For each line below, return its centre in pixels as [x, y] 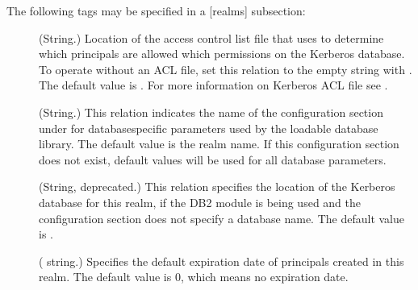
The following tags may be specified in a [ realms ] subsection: [156, 10]
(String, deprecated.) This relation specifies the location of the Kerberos [217, 186]
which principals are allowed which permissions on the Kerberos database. [222, 54]
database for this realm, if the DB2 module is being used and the [200, 202]
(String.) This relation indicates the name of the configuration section [211, 112]
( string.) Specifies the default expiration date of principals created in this [222, 261]
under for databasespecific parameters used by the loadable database [209, 128]
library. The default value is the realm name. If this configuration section [219, 144]
